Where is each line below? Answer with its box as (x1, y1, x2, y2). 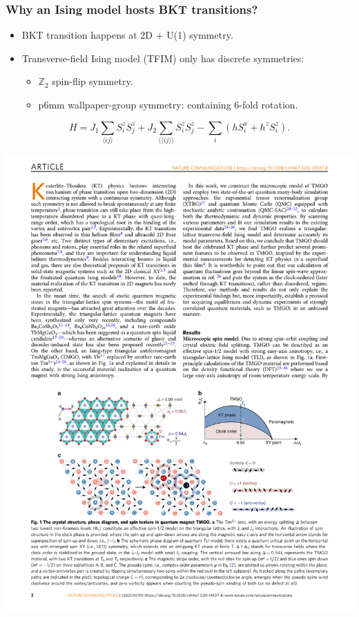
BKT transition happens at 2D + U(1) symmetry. (21, 28, 233, 42)
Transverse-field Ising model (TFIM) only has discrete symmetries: (21, 50, 304, 65)
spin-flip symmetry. (52, 74, 133, 88)
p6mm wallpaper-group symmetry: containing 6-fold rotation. (38, 97, 298, 111)
